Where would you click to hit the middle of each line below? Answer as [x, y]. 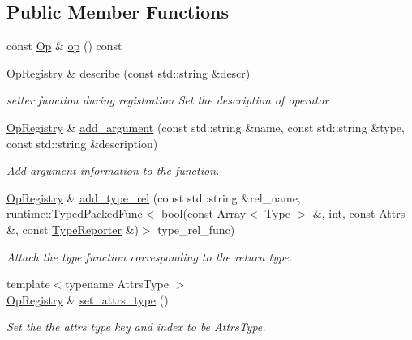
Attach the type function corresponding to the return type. [150, 256]
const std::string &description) [82, 143]
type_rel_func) [196, 229]
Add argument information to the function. [113, 170]
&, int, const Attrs [359, 213]
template [28, 284]
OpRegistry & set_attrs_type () [88, 299]
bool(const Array [204, 213]
